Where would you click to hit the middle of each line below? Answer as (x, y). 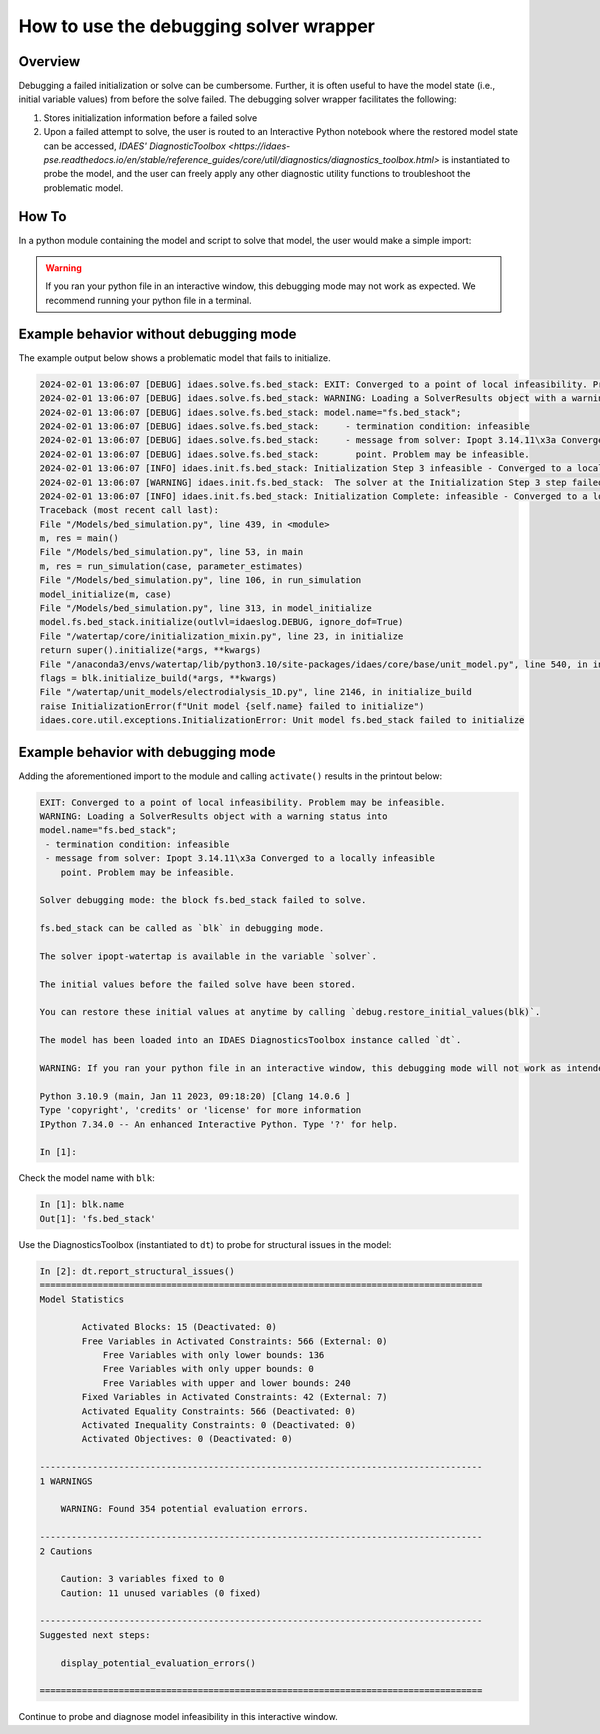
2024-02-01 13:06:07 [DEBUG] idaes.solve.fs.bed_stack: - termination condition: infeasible (284, 426)
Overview (49, 61)
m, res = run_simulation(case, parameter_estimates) (171, 566)
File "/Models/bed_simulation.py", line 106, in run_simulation (200, 580)
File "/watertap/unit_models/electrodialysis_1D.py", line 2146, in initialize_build (255, 692)
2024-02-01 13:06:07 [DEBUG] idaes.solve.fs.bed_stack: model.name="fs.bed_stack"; (250, 412)
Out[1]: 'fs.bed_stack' (98, 1218)
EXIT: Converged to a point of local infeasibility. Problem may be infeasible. (242, 802)
